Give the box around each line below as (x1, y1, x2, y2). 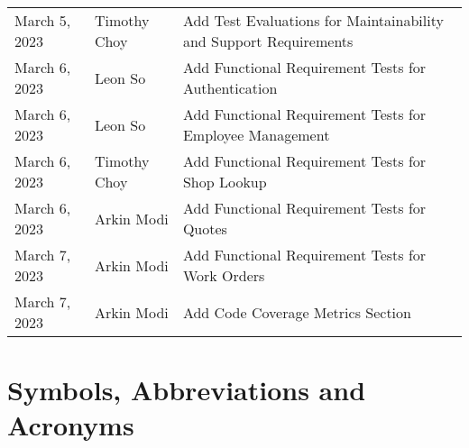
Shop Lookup (182, 171, 267, 192)
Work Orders (182, 265, 265, 286)
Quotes (182, 218, 227, 239)
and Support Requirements (182, 31, 354, 51)
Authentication (182, 78, 278, 98)
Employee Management (182, 124, 330, 145)
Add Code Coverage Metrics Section (182, 301, 411, 323)
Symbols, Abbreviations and (7, 371, 366, 408)
